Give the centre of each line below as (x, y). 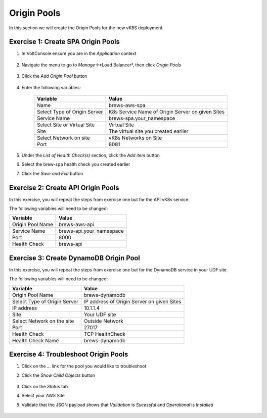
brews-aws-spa (127, 105)
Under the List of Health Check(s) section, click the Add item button (91, 156)
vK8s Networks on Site (135, 138)
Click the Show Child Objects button (58, 375)
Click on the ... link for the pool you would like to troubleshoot (84, 366)
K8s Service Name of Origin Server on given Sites (167, 112)
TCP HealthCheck (105, 334)
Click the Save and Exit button (52, 173)
